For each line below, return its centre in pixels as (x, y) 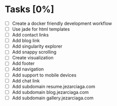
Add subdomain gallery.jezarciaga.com (53, 98)
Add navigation (28, 69)
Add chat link (26, 81)
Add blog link (26, 41)
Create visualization (33, 58)
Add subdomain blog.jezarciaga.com (50, 92)
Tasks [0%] (29, 9)
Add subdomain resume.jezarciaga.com (54, 86)
